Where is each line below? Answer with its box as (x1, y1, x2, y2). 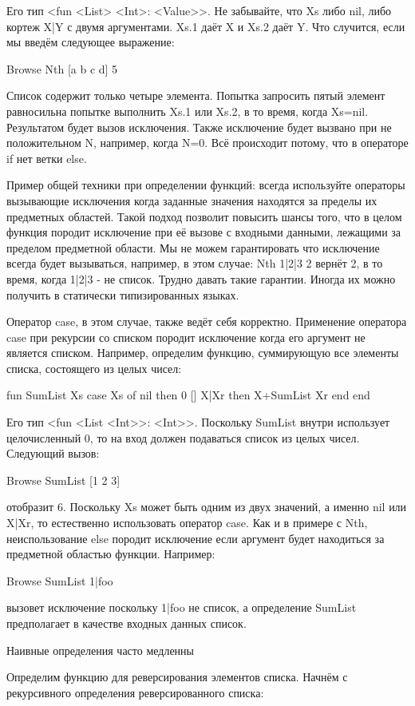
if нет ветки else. (6, 149, 87, 166)
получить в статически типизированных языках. (6, 286, 239, 303)
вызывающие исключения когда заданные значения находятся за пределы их (6, 192, 377, 208)
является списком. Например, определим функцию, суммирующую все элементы (6, 344, 399, 361)
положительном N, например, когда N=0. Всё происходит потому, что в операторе (6, 134, 409, 151)
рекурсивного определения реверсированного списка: (6, 684, 264, 700)
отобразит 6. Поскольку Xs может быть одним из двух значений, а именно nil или (6, 498, 407, 515)
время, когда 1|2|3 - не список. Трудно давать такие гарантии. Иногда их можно (6, 270, 396, 287)
